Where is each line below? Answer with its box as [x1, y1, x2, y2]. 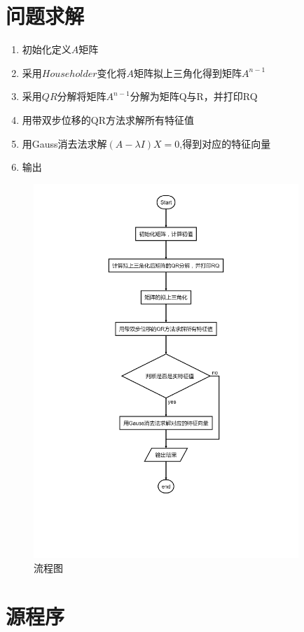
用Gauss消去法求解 [22, 136, 107, 150]
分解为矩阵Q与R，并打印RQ [130, 89, 258, 104]
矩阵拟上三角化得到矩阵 [134, 65, 242, 80]
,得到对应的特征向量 [179, 136, 271, 150]
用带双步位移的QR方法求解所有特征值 [22, 112, 194, 127]
